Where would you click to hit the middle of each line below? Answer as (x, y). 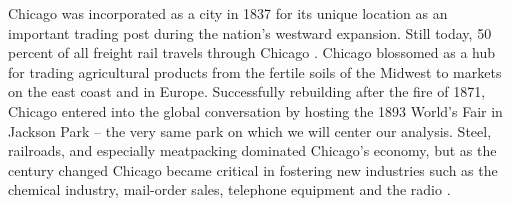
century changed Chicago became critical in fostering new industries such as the (253, 169)
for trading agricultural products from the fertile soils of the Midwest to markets (255, 71)
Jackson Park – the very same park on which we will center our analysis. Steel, (250, 130)
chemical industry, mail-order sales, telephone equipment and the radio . (229, 189)
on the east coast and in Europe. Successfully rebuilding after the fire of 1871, (247, 91)
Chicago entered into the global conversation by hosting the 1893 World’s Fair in (255, 110)
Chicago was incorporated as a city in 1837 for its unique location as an (228, 13)
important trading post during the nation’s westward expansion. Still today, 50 (250, 32)
